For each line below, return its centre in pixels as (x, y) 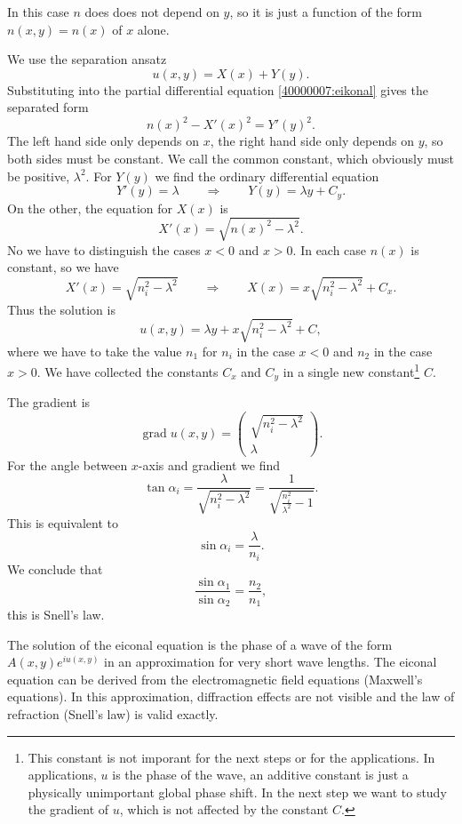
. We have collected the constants (127, 371)
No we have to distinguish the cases (104, 249)
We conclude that (55, 568)
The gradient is (49, 402)
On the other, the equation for (90, 208)
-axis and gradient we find (209, 464)
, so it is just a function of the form (326, 12)
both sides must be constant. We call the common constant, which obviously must (231, 159)
